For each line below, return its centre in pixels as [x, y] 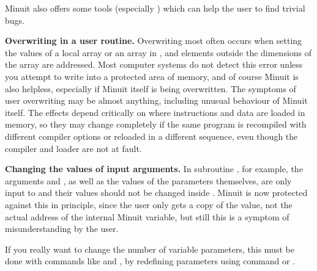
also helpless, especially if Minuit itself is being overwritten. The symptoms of [151, 88]
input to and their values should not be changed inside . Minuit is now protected [156, 193]
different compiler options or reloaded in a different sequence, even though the [151, 136]
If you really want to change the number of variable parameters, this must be [150, 249]
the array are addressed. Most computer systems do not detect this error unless [154, 64]
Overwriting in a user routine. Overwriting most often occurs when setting [154, 41]
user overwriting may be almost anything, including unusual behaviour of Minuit [156, 100]
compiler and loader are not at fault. [73, 148]
